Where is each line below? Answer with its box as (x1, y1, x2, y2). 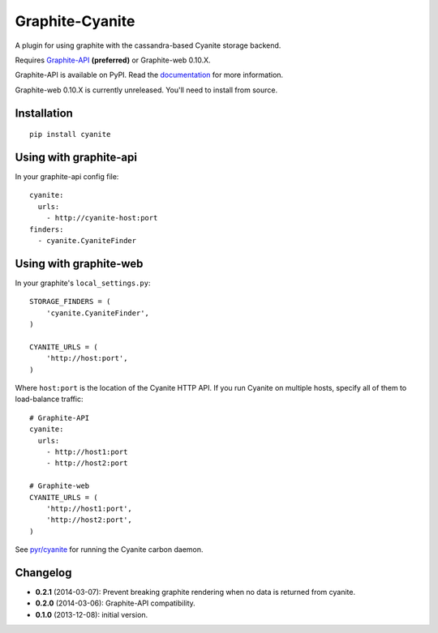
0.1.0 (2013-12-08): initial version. (35, 609, 148, 619)
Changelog (15, 566, 72, 580)
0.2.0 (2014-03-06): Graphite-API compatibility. (35, 598, 196, 608)
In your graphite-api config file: (15, 172, 119, 182)
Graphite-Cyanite (15, 12, 135, 30)
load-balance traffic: (15, 394, 84, 404)
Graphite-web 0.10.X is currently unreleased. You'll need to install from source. (15, 85, 278, 95)
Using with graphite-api (15, 150, 138, 164)
